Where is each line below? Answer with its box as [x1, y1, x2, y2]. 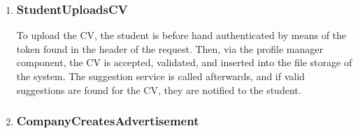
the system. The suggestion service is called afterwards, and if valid [16, 69, 305, 83]
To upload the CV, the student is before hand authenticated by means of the [16, 28, 347, 42]
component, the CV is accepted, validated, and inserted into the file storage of [16, 55, 352, 70]
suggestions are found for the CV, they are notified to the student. [16, 82, 301, 97]
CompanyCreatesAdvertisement [16, 112, 199, 130]
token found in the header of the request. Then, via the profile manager [16, 41, 323, 56]
